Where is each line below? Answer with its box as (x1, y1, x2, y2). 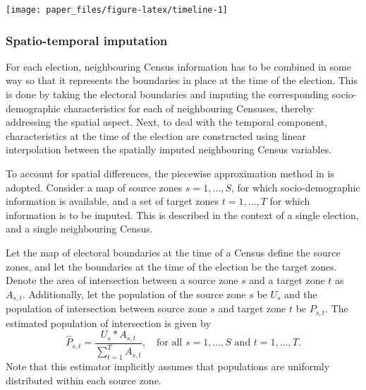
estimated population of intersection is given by (6, 315, 211, 330)
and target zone (218, 301, 286, 316)
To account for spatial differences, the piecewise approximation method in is (6, 166, 334, 181)
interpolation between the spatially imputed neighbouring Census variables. (6, 142, 332, 157)
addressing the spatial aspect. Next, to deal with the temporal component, (6, 114, 328, 129)
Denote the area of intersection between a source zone (6, 273, 238, 288)
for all (157, 338, 183, 348)
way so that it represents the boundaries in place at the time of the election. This (6, 73, 358, 88)
